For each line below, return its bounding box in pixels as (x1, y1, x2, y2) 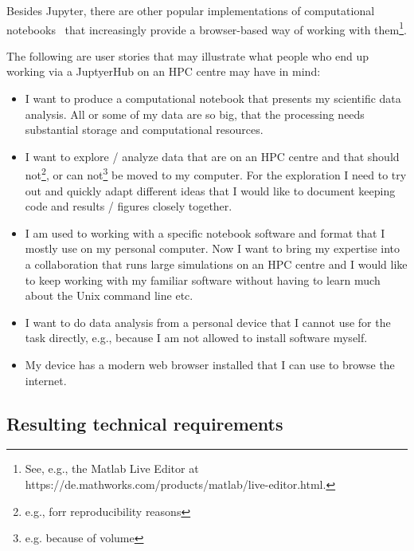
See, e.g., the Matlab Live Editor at (25, 460, 199, 477)
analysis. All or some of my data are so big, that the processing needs (25, 105, 365, 122)
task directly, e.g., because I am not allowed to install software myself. (25, 329, 368, 346)
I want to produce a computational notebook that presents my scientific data (25, 90, 401, 107)
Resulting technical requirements (6, 411, 283, 435)
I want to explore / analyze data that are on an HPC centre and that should (25, 148, 400, 164)
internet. (25, 372, 67, 388)
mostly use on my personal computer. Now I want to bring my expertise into (25, 240, 400, 257)
